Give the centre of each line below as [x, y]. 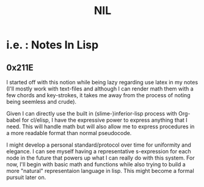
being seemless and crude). [42, 102]
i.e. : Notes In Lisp [53, 45]
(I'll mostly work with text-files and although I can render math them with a [100, 89]
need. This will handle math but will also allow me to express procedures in [100, 127]
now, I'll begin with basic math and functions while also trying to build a [96, 164]
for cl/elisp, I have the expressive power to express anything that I [104, 120]
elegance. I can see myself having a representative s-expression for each [99, 151]
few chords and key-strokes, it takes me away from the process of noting [98, 95]
